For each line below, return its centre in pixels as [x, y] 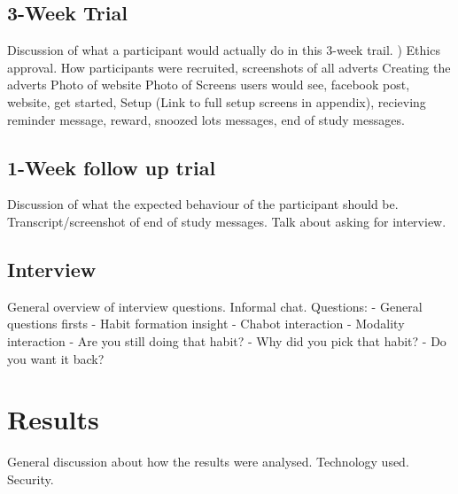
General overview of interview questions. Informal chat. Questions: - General [215, 306]
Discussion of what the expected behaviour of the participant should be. [203, 204]
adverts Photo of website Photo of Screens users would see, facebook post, [209, 85]
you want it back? [56, 358]
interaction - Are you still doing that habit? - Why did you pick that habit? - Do [227, 340]
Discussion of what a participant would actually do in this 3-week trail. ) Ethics [224, 50]
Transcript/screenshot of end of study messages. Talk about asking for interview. [227, 221]
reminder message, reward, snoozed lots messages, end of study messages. [206, 119]
